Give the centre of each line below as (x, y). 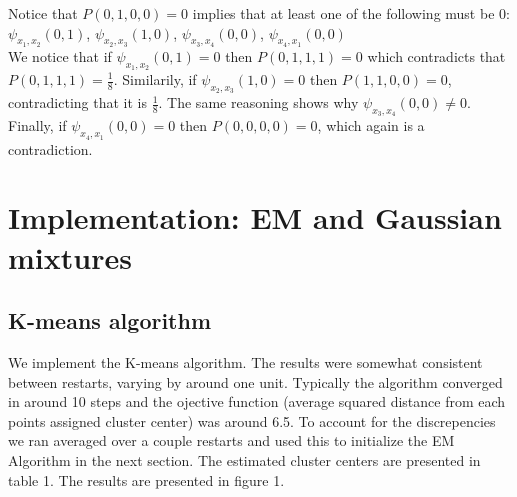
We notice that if (60, 55)
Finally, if (37, 125)
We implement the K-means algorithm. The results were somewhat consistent (245, 361)
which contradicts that (436, 55)
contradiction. (50, 148)
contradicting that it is (77, 102)
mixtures (70, 256)
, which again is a (371, 125)
